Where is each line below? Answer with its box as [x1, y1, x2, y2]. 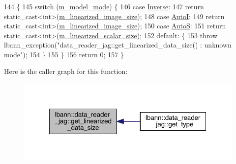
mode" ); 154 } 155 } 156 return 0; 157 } [4, 49, 124, 59]
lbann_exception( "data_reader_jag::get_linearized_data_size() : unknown [4, 40, 232, 50]
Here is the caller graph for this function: [4, 66, 128, 76]
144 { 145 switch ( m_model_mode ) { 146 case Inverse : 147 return [4, 1, 204, 11]
